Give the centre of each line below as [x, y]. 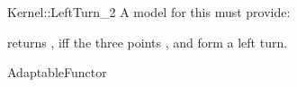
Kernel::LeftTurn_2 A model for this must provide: [149, 12]
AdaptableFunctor [57, 72]
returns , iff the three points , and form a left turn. [148, 42]
